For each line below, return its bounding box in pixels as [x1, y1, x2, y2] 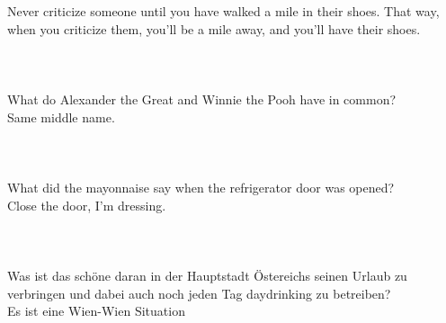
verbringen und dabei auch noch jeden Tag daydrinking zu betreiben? [7, 283, 391, 302]
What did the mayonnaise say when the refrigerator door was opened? [7, 177, 395, 196]
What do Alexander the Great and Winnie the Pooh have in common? [7, 89, 397, 108]
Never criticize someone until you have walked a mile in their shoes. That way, [7, 2, 440, 20]
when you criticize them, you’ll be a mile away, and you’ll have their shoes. [7, 19, 421, 38]
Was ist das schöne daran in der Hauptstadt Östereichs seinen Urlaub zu [7, 265, 407, 284]
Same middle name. [7, 107, 115, 126]
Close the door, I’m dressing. [7, 195, 166, 214]
